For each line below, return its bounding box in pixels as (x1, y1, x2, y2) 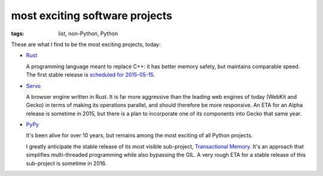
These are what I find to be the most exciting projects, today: (11, 41, 161, 48)
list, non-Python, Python (58, 30, 118, 37)
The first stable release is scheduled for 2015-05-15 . (26, 71, 156, 78)
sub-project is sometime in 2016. (26, 159, 107, 167)
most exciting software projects (11, 9, 173, 22)
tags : (11, 30, 25, 37)
